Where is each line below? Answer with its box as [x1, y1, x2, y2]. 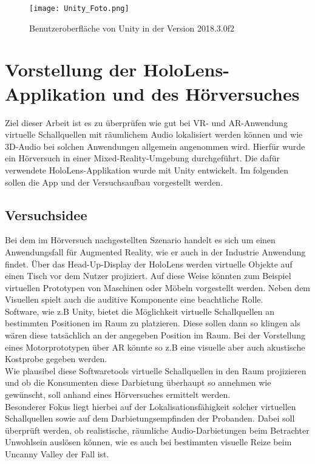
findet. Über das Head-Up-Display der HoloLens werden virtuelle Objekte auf [5, 257, 293, 270]
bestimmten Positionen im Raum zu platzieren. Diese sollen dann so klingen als [5, 317, 300, 329]
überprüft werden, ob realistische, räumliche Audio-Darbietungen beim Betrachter [5, 423, 310, 436]
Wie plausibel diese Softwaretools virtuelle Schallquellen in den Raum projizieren [5, 364, 307, 377]
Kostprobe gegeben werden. [5, 352, 107, 365]
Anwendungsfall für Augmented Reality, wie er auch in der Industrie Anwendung [5, 245, 306, 258]
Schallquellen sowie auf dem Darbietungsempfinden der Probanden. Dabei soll [5, 412, 295, 425]
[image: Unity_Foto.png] [29, 4, 129, 13]
